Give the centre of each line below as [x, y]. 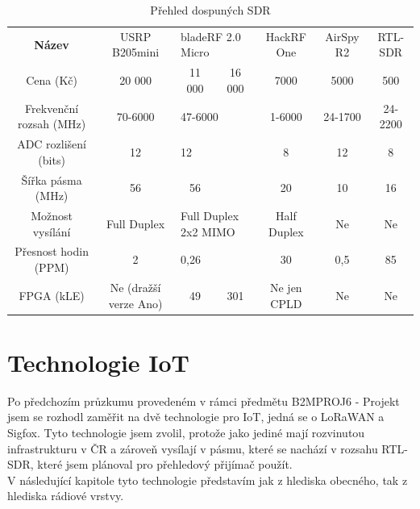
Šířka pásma [52, 179]
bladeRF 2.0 [211, 36]
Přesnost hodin [52, 251]
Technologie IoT [99, 362]
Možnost [52, 216]
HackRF [286, 36]
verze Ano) [135, 303]
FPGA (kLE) [52, 295]
